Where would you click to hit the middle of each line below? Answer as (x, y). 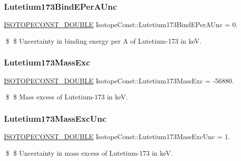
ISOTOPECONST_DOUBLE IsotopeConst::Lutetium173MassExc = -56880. (119, 80)
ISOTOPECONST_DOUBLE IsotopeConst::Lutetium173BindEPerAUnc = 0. (121, 24)
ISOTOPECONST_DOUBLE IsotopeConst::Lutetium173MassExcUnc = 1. (117, 137)
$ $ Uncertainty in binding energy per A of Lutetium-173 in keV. (103, 40)
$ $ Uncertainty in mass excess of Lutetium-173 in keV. (89, 153)
